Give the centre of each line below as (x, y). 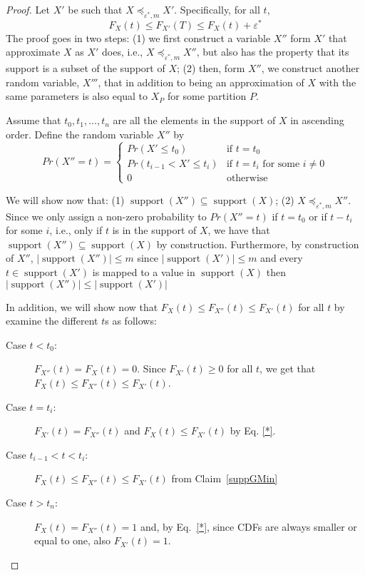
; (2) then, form (211, 68)
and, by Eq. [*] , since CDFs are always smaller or (248, 526)
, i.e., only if (76, 230)
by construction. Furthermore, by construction (258, 244)
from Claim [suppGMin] (225, 478)
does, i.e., (122, 52)
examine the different (52, 321)
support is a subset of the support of (86, 68)
